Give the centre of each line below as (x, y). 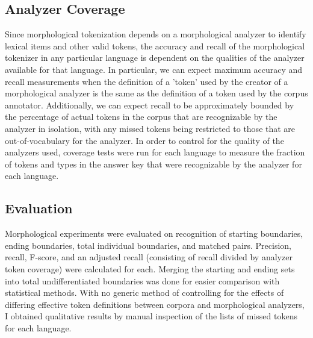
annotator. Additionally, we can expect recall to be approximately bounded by (150, 105)
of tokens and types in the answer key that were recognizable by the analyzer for (153, 164)
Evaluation (39, 208)
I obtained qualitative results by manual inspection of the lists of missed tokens (151, 316)
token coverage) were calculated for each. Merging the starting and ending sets (150, 268)
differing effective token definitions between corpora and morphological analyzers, (155, 304)
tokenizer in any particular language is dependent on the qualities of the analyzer (155, 58)
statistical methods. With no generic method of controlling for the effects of (144, 293)
